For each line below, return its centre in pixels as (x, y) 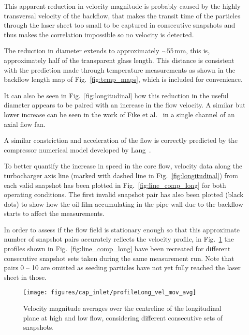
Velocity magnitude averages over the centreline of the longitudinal (122, 308)
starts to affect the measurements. (54, 213)
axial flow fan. (25, 124)
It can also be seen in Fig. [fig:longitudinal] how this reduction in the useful (116, 95)
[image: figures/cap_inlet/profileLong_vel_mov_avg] (110, 293)
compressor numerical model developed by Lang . (78, 149)
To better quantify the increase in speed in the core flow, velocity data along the (123, 166)
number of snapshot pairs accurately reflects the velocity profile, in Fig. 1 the (119, 239)
